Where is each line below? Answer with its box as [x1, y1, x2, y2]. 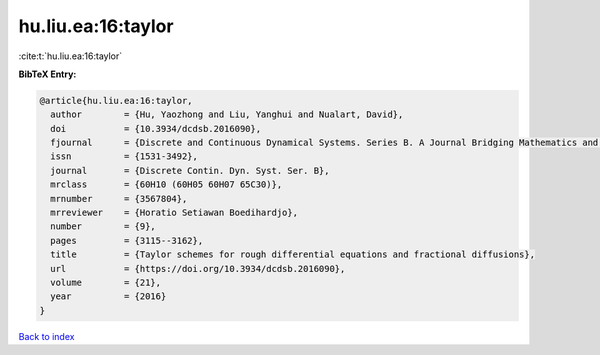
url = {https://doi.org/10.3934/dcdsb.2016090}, [50, 263, 346, 274]
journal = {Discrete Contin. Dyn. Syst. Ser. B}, [50, 165, 330, 176]
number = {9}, [50, 221, 157, 232]
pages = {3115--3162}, [50, 235, 204, 246]
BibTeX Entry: [18, 68, 77, 80]
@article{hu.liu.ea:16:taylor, [39, 95, 194, 106]
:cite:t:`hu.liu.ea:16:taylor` [18, 50, 123, 62]
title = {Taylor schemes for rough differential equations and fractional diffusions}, [50, 249, 535, 260]
